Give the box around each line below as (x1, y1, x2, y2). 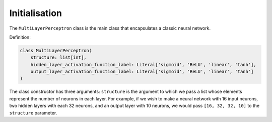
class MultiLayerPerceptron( (20, 48, 92, 53)
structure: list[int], (30, 55, 87, 60)
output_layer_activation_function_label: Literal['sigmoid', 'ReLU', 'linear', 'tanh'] (30, 69, 254, 75)
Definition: (9, 34, 31, 40)
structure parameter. (9, 109, 57, 115)
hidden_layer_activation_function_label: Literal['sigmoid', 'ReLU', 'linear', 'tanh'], (30, 62, 256, 67)
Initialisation (9, 8, 62, 19)
